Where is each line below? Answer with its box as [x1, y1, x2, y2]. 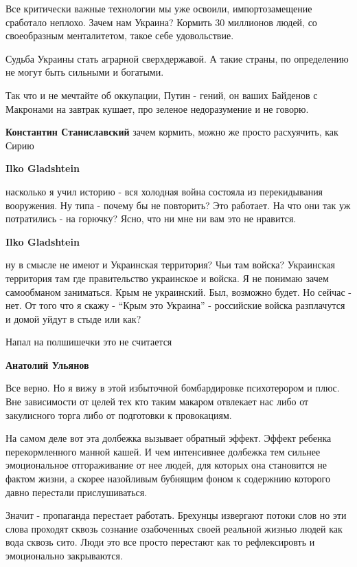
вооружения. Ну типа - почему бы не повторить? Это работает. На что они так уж [5, 197, 351, 212]
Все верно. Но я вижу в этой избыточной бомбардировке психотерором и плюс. [5, 381, 340, 395]
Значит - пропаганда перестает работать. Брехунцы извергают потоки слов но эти [5, 508, 347, 522]
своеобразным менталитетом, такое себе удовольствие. [5, 28, 234, 43]
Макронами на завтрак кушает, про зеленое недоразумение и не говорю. [5, 101, 309, 116]
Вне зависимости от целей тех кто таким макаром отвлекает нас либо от [5, 394, 309, 409]
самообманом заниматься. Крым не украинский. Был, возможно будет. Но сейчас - [5, 284, 352, 299]
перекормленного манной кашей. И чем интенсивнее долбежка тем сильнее [5, 444, 321, 458]
